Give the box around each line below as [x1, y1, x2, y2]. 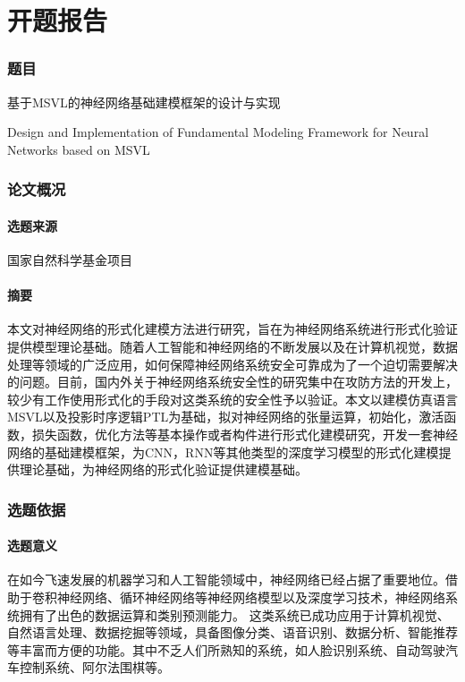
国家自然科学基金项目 [7, 251, 132, 269]
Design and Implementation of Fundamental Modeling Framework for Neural [7, 123, 429, 141]
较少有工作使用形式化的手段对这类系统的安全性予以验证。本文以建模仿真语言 [7, 389, 458, 408]
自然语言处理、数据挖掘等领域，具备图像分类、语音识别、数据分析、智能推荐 [7, 623, 458, 642]
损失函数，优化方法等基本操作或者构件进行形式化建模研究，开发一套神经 [31, 424, 458, 443]
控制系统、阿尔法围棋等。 [19, 658, 170, 677]
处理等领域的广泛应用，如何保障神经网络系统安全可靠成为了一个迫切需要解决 [7, 354, 458, 373]
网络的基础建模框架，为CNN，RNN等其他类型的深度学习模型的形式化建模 [7, 442, 439, 461]
